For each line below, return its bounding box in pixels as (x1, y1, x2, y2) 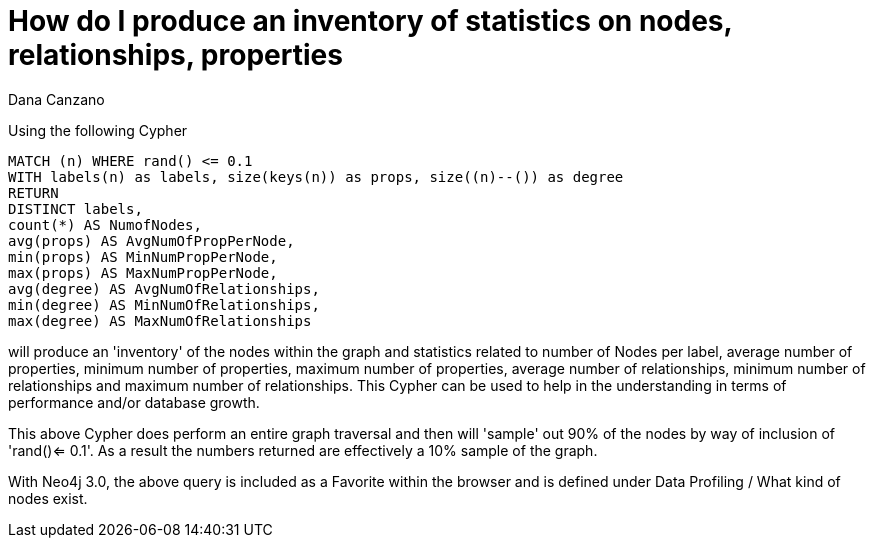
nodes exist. (8, 489, 88, 507)
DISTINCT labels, (8, 200, 143, 217)
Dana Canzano (8, 90, 105, 108)
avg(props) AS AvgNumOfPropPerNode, (8, 232, 295, 249)
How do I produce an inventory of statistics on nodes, (8, 4, 732, 38)
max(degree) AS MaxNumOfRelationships (8, 312, 312, 329)
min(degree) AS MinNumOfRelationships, (8, 296, 320, 313)
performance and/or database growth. (8, 393, 260, 411)
